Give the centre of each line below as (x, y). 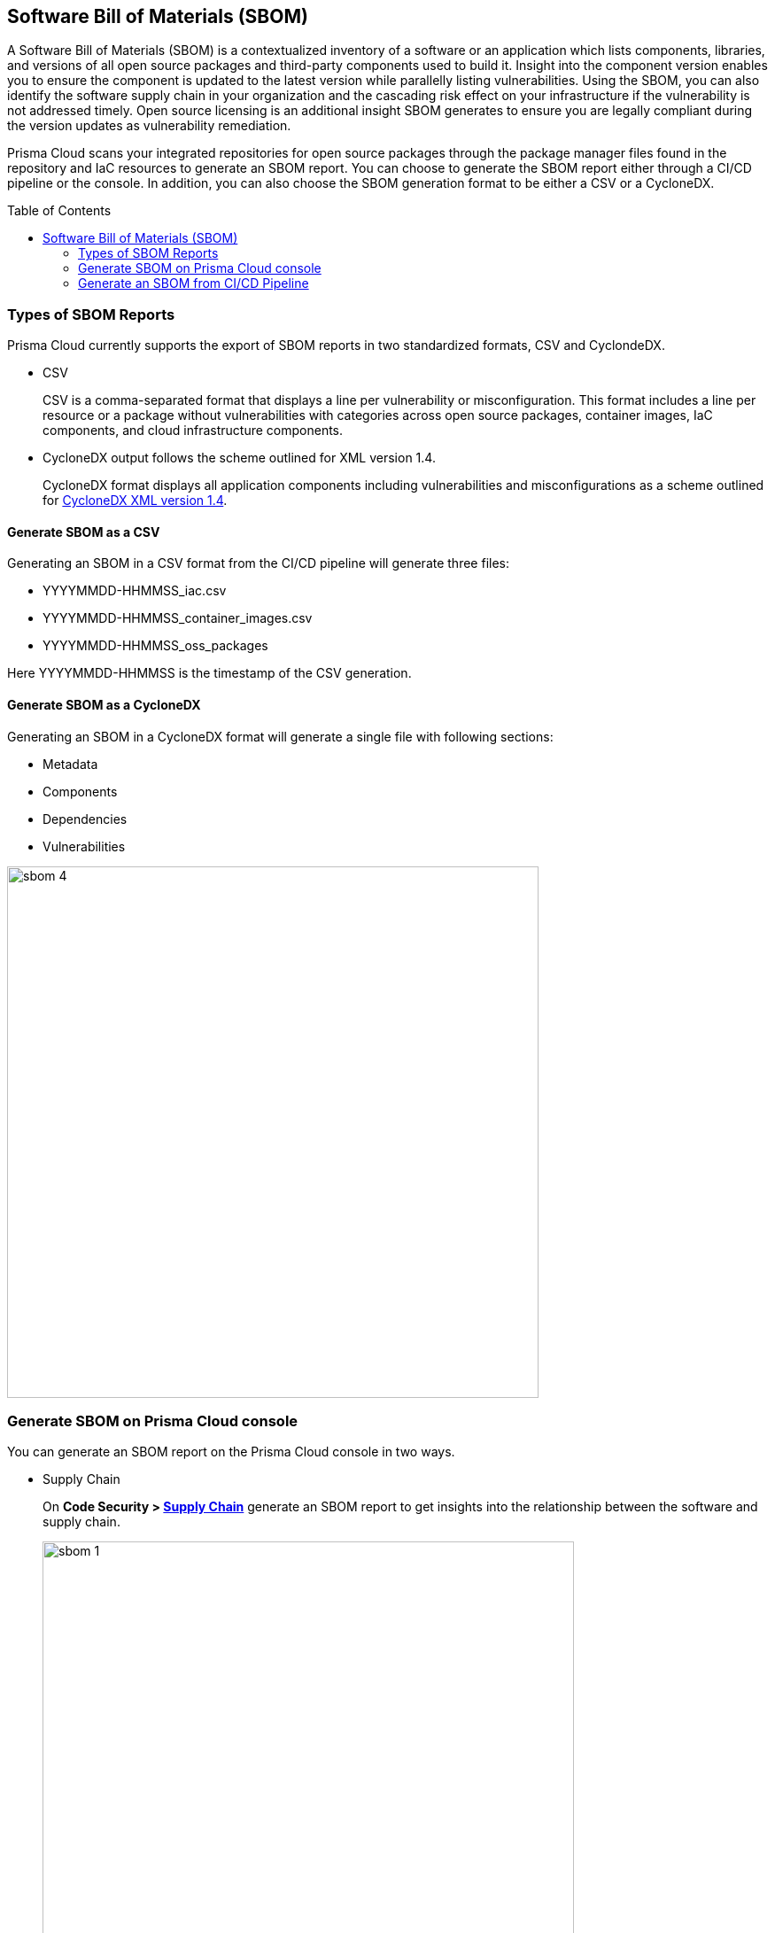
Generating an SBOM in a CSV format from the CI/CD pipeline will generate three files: (258, 563)
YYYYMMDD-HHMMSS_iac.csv (135, 591)
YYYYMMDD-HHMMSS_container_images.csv (178, 618)
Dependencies (85, 819)
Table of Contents (59, 211)
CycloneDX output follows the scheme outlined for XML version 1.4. (239, 458)
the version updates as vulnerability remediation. (149, 126)
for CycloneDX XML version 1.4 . (135, 501)
